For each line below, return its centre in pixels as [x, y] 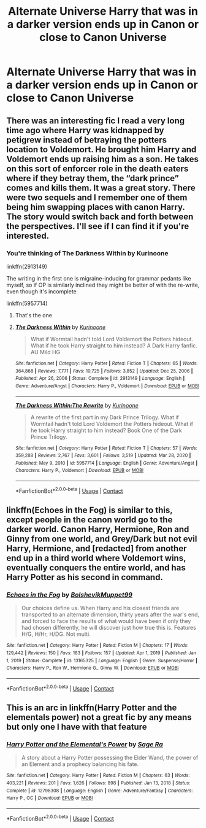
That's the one [33, 315]
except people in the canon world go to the [90, 520]
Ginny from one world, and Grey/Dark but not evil [102, 539]
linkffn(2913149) [27, 266]
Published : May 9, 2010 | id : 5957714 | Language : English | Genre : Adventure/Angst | [106, 463]
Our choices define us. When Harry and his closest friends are [100, 608]
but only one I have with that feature [77, 727]
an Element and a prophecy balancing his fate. [80, 764]
